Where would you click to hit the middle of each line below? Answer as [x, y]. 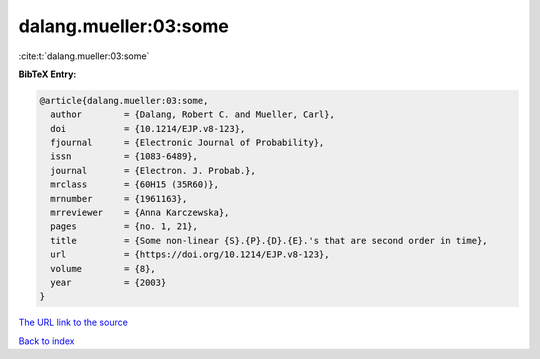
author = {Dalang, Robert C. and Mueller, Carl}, [192, 114]
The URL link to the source [73, 322]
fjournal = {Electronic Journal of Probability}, [187, 143]
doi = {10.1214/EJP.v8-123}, [148, 128]
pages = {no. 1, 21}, [124, 226]
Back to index [46, 341]
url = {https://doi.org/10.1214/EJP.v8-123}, [190, 254]
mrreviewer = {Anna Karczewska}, [140, 213]
